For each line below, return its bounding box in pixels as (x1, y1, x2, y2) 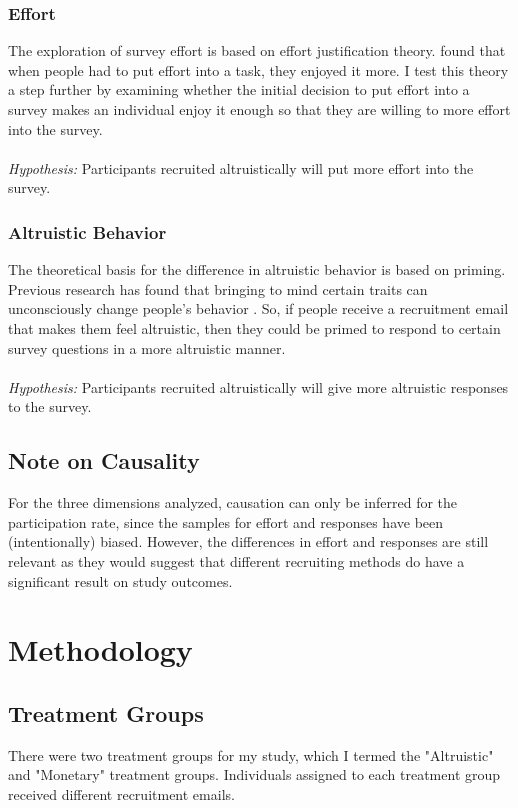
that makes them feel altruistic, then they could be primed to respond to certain (8, 317, 501, 338)
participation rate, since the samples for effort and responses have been (8, 511, 444, 532)
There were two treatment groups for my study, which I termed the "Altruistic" (8, 744, 494, 765)
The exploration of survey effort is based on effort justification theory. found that (8, 40, 506, 61)
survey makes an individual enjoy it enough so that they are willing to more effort (8, 99, 511, 119)
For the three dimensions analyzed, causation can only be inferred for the (8, 492, 458, 513)
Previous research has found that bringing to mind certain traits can (8, 278, 428, 299)
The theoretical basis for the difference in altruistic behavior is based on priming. (8, 259, 506, 280)
